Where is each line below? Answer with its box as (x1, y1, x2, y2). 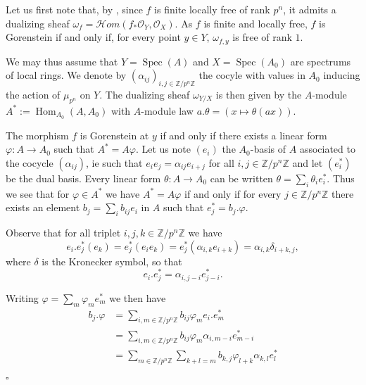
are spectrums (290, 53, 351, 68)
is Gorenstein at (80, 127, 149, 142)
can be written (210, 170, 273, 185)
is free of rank (232, 30, 292, 44)
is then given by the (215, 87, 302, 102)
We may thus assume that (6, 53, 118, 68)
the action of (6, 87, 61, 102)
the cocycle (6, 155, 53, 170)
